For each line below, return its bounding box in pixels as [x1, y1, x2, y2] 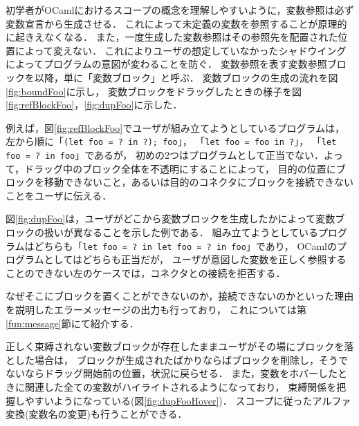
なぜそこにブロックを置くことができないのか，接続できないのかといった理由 [6, 289, 354, 303]
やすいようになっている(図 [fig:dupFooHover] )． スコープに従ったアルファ [24, 393, 351, 407]
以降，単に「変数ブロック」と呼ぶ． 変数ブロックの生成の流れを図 [34, 70, 338, 84]
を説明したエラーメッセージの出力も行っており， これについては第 [6, 302, 307, 317]
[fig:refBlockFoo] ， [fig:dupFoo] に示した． [6, 97, 183, 112]
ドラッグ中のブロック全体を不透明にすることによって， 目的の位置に [24, 161, 336, 175]
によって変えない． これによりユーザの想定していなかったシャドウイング [15, 43, 347, 57]
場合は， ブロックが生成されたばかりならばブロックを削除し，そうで [34, 352, 348, 367]
